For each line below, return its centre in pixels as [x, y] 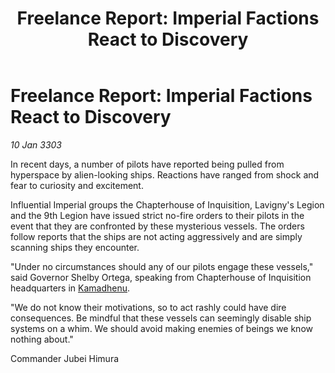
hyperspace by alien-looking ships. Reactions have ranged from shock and [165, 174]
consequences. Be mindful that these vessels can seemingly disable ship [161, 318]
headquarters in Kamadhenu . [70, 288]
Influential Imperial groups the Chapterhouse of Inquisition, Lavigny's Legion [167, 204]
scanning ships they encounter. [75, 247]
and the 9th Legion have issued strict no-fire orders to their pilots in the [157, 215]
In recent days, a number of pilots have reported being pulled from [147, 164]
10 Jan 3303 [36, 144]
